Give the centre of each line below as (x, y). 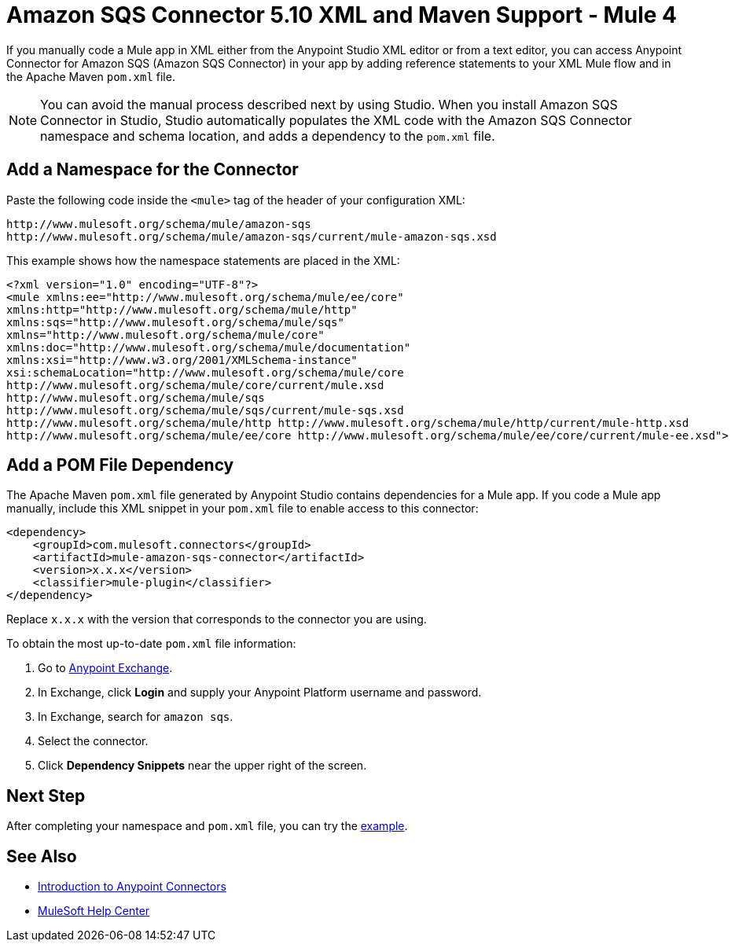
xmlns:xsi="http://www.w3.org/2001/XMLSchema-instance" (182, 360)
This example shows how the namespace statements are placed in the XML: (203, 260)
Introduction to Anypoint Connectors (132, 887)
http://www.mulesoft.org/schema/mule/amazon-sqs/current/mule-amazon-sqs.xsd (252, 236)
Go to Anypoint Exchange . (105, 668)
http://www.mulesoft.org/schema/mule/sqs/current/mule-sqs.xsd (205, 410)
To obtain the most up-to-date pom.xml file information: (151, 644)
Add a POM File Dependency (120, 465)
